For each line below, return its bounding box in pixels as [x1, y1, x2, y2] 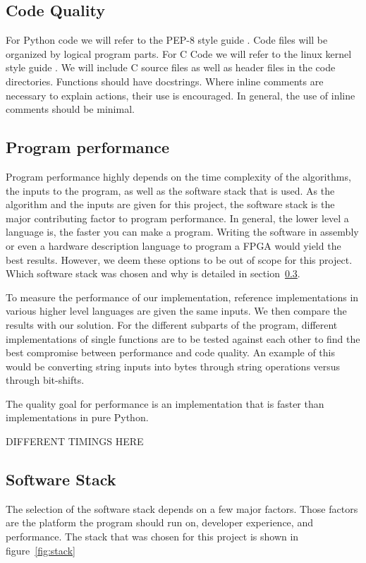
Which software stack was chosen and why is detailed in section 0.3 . [6, 266, 300, 281]
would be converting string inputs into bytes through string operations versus [6, 358, 341, 373]
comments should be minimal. [6, 102, 135, 116]
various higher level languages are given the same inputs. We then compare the [6, 303, 347, 318]
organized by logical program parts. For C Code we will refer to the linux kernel [6, 46, 352, 61]
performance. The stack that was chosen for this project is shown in [6, 529, 299, 544]
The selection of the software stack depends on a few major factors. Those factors [6, 501, 358, 516]
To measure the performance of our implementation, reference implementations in [6, 289, 359, 304]
